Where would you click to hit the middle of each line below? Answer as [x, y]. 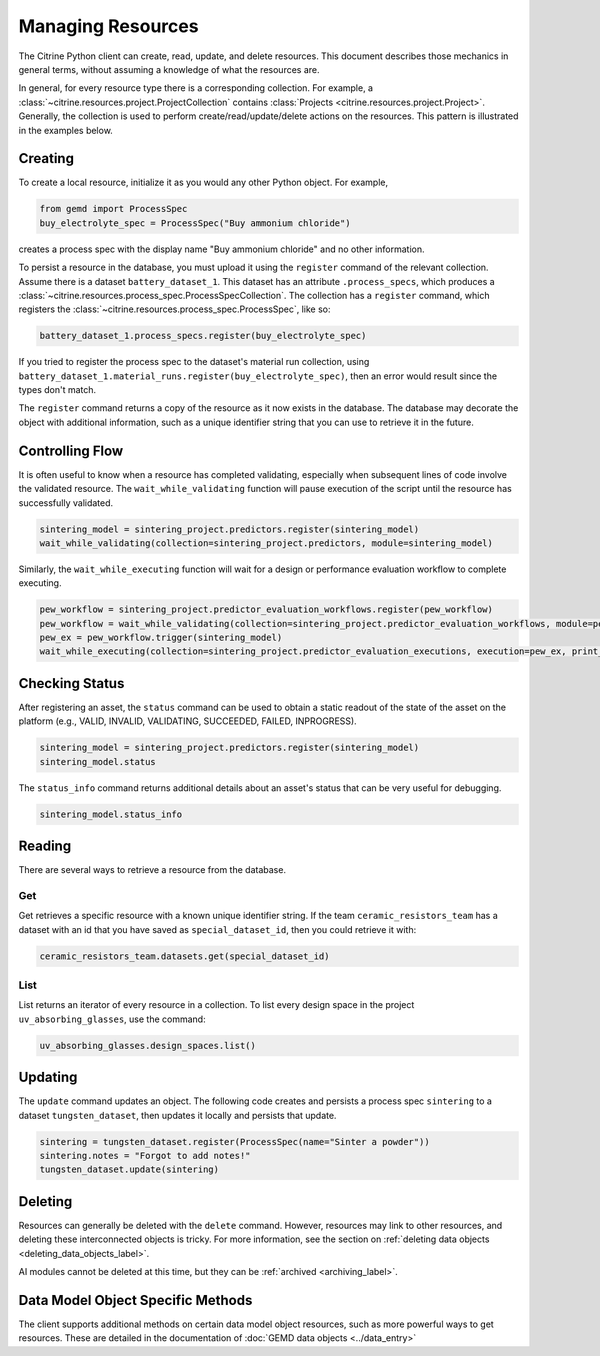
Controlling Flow [71, 450]
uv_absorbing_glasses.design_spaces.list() [148, 1045]
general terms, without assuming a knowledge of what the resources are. [169, 69]
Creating [46, 158]
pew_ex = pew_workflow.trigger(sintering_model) [161, 638]
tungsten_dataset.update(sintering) [129, 1169]
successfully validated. [66, 502]
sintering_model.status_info [111, 814]
